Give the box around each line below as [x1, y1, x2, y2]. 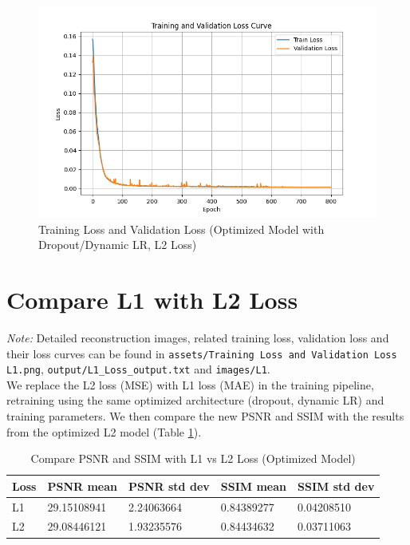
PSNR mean [47, 477, 118, 494]
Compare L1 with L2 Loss [6, 282, 298, 315]
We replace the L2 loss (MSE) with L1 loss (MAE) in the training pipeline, [6, 376, 374, 393]
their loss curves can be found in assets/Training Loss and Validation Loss [6, 345, 397, 361]
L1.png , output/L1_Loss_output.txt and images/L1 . [6, 361, 270, 377]
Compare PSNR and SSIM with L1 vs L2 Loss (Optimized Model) [30, 450, 356, 467]
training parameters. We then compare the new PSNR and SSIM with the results [6, 408, 404, 424]
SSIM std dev [297, 477, 375, 494]
